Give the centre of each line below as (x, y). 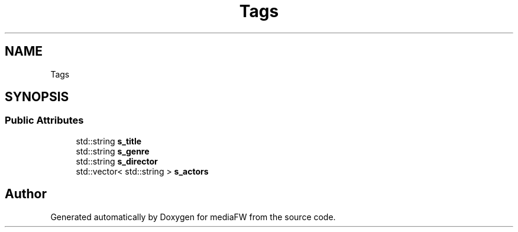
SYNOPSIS (37, 97)
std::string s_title (109, 141)
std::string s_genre (113, 151)
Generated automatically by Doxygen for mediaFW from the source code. (193, 217)
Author (26, 194)
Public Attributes (44, 120)
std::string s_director (117, 161)
